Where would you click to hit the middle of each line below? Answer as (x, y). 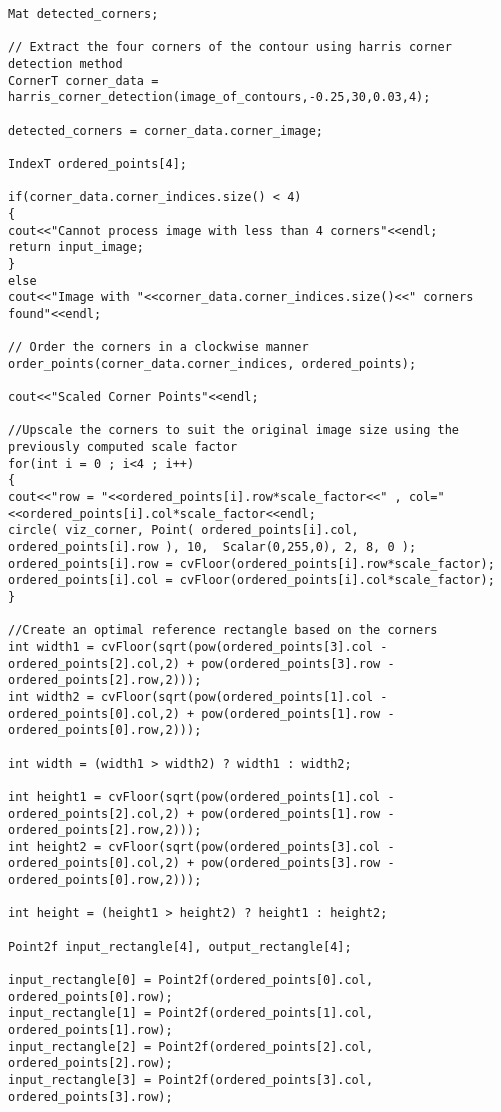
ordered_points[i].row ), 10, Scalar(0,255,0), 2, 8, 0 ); (212, 547)
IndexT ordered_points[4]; (97, 163)
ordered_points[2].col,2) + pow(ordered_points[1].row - (201, 813)
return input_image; (76, 247)
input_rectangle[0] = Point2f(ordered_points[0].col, (191, 980)
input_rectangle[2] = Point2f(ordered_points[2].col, (191, 1046)
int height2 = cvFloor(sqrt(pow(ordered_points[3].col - (201, 846)
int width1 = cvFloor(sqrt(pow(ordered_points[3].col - (198, 646)
